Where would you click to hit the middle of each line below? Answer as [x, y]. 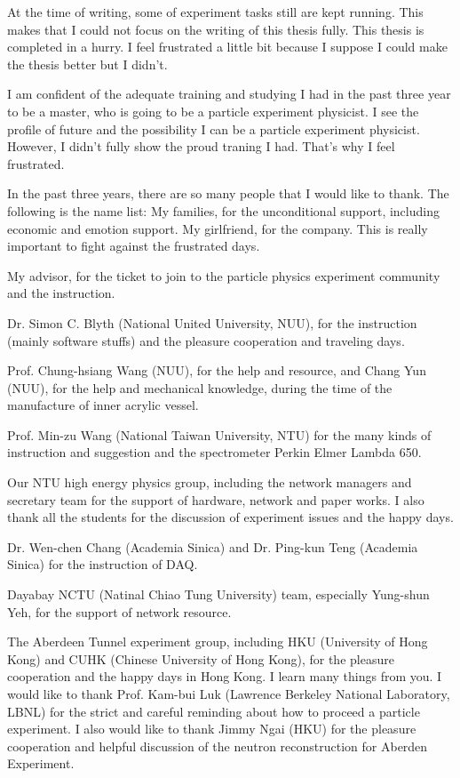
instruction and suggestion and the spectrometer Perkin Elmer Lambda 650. [214, 452]
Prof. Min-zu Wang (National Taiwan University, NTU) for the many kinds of [219, 434]
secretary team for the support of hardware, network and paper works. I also [216, 499]
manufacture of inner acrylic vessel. [103, 405]
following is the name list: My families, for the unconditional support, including [223, 210]
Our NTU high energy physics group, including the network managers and [210, 482]
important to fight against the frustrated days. [134, 246]
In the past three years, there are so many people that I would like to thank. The [228, 193]
